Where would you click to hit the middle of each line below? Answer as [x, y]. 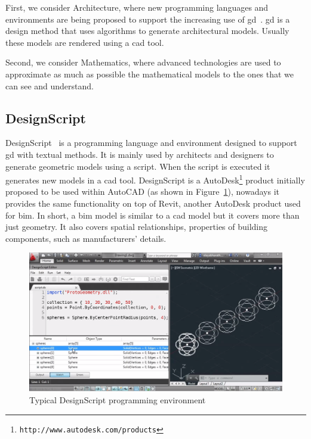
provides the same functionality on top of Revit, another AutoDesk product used [153, 203]
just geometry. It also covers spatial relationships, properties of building [137, 227]
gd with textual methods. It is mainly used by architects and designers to [140, 154]
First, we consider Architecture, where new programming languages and [137, 7]
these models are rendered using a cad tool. [85, 42]
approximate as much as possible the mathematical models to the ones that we [150, 74]
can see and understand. [50, 85]
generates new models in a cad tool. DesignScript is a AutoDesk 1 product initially [155, 179]
